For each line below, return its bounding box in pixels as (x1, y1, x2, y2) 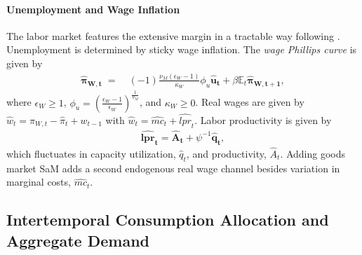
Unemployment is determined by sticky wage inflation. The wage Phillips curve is (6, 42, 357, 57)
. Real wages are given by (195, 95, 304, 109)
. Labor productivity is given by (194, 112, 332, 127)
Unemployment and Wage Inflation (6, 1, 180, 16)
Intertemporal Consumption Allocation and (6, 209, 329, 230)
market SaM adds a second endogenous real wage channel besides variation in (6, 160, 340, 175)
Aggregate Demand (6, 229, 150, 251)
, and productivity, (186, 146, 267, 160)
